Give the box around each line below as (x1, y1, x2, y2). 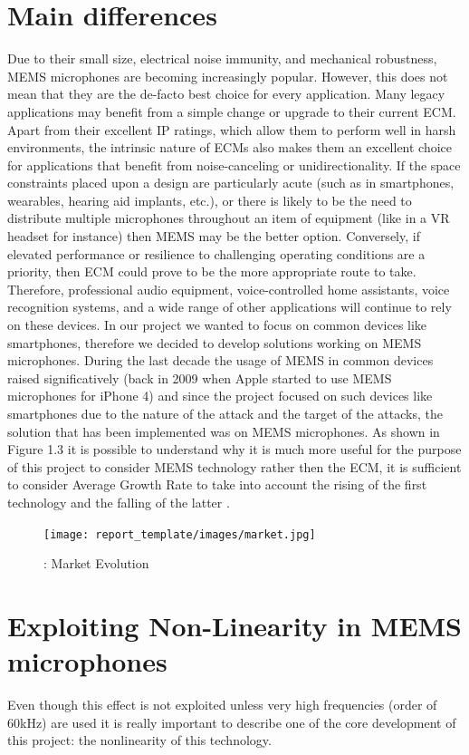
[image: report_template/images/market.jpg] (43, 528, 316, 541)
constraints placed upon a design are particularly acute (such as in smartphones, (7, 173, 455, 192)
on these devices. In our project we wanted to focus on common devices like (7, 315, 427, 334)
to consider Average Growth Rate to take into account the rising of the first (7, 475, 427, 494)
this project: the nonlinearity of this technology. (7, 731, 272, 750)
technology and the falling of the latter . (7, 492, 230, 511)
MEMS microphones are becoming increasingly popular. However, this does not (7, 66, 448, 85)
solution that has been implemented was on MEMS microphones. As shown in (7, 421, 440, 440)
